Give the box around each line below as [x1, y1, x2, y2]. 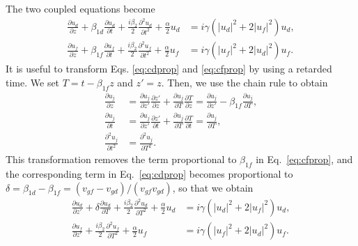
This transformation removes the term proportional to [6, 152, 237, 167]
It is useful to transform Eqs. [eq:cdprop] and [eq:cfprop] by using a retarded [6, 61, 332, 76]
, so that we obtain [172, 180, 254, 194]
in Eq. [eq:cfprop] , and [256, 152, 353, 167]
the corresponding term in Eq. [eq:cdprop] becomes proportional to [6, 166, 293, 180]
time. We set [6, 75, 60, 89]
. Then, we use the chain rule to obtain [161, 75, 328, 89]
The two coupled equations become [6, 1, 155, 15]
